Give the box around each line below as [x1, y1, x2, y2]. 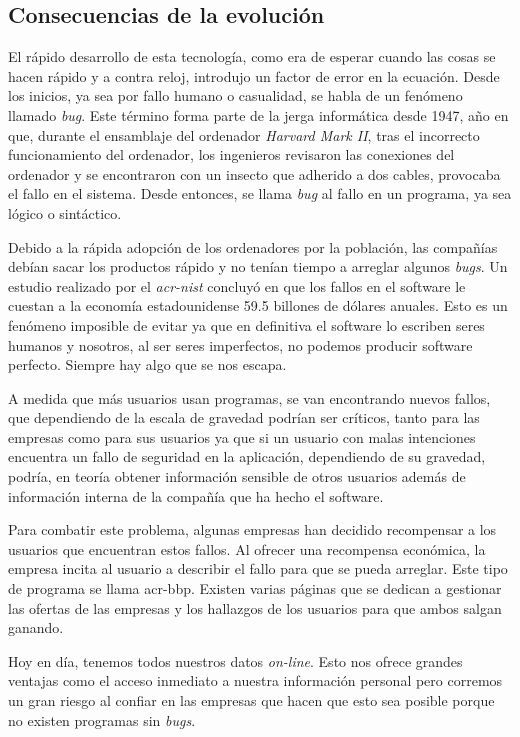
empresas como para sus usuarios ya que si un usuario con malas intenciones [8, 426, 476, 447]
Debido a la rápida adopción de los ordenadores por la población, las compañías [8, 236, 498, 257]
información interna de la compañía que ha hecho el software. [8, 485, 384, 506]
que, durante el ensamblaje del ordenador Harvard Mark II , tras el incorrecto [8, 124, 480, 145]
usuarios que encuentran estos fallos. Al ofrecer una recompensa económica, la [8, 538, 486, 559]
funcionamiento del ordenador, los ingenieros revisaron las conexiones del [8, 144, 455, 165]
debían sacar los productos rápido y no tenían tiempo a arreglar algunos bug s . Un [8, 256, 508, 277]
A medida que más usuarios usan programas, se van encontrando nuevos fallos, [8, 387, 491, 408]
